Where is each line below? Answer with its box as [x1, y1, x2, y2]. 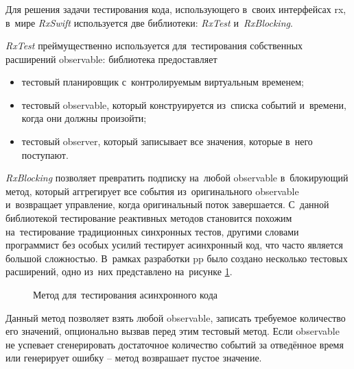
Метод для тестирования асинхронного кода [33, 288, 218, 302]
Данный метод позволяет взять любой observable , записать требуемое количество [5, 310, 346, 325]
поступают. [21, 147, 69, 162]
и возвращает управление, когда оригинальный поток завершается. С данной [5, 197, 329, 212]
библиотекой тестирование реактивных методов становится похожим [5, 211, 292, 225]
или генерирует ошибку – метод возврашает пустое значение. [5, 351, 262, 365]
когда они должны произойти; [21, 111, 147, 125]
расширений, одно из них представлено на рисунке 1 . [5, 264, 233, 279]
